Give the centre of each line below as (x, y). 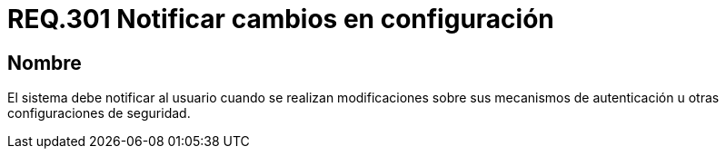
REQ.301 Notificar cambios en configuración (281, 19)
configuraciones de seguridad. (99, 113)
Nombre (45, 63)
